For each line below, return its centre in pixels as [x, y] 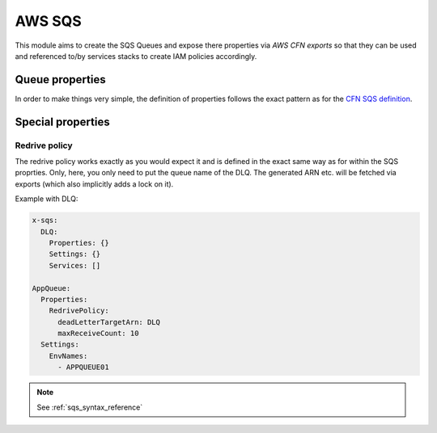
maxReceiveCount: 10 [98, 334]
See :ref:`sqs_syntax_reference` [90, 407]
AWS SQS [49, 21]
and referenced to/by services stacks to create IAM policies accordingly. [136, 56]
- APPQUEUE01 [83, 367]
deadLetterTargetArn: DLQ [109, 322]
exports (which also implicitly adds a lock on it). [94, 184]
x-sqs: [45, 221]
